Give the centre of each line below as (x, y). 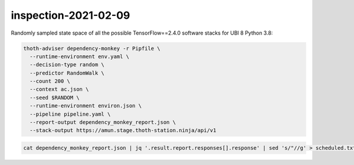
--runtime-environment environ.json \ (86, 106)
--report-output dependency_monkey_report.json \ (103, 122)
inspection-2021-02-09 (71, 15)
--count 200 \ (50, 81)
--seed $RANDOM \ (55, 97)
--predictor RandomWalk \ (67, 73)
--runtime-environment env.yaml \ (80, 56)
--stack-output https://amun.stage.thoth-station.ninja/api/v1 (123, 130)
